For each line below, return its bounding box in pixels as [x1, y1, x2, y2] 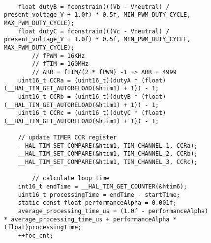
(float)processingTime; [4, 224, 82, 231]
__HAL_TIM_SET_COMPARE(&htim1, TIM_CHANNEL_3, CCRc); [18, 159, 198, 166]
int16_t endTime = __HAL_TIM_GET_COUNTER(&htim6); [18, 183, 187, 190]
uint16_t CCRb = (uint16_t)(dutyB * [18, 93, 138, 100]
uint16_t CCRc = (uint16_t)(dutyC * [18, 109, 138, 117]
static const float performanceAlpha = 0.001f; [18, 199, 177, 207]
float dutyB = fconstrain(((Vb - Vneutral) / [18, 3, 170, 10]
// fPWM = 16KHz [32, 52, 85, 59]
